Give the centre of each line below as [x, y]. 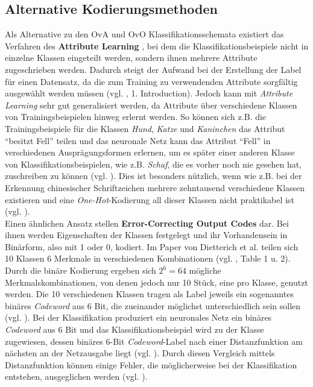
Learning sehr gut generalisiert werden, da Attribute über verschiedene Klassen [151, 105]
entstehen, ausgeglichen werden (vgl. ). [76, 376]
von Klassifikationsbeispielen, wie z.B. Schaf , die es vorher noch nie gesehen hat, [153, 164]
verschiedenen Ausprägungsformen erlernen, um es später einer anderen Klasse [150, 152]
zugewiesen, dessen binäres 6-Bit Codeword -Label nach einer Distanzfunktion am [154, 341]
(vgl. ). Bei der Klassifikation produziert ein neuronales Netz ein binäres [138, 317]
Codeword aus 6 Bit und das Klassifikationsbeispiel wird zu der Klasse [134, 329]
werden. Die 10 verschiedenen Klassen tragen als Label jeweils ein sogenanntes [149, 294]
